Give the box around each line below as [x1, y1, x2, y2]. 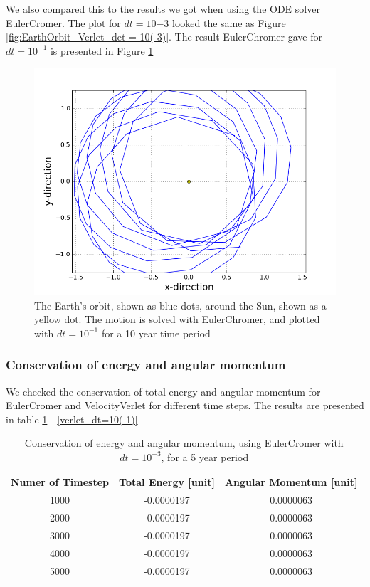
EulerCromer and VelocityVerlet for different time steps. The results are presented [6, 398, 364, 413]
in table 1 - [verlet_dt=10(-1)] [6, 411, 138, 426]
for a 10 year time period [101, 325, 211, 340]
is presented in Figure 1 [50, 43, 154, 58]
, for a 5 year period [161, 449, 249, 464]
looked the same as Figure [171, 15, 286, 30]
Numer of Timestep [11, 474, 110, 489]
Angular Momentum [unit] [224, 474, 358, 489]
